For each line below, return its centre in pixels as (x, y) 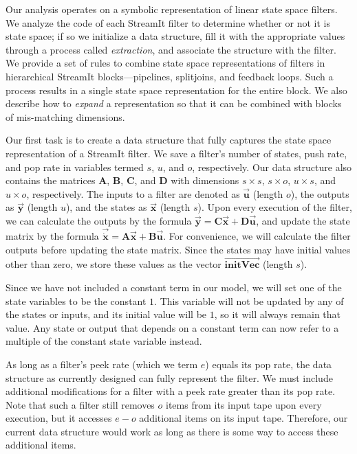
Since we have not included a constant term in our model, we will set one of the (174, 287)
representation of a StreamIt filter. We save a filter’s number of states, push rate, (176, 153)
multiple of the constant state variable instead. (104, 341)
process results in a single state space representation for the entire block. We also (176, 90)
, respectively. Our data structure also (272, 167)
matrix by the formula (52, 235)
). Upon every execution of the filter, (275, 207)
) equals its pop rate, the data (269, 364)
